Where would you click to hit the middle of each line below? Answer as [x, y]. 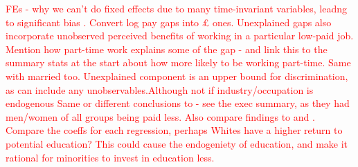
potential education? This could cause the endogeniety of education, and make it [177, 143]
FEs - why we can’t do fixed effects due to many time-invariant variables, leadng [176, 8]
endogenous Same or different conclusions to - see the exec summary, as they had [178, 103]
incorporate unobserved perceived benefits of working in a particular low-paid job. [180, 36]
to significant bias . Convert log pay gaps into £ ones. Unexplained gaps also [169, 22]
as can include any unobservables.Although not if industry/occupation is [160, 89]
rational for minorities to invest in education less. [110, 157]
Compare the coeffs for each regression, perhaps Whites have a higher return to [174, 130]
